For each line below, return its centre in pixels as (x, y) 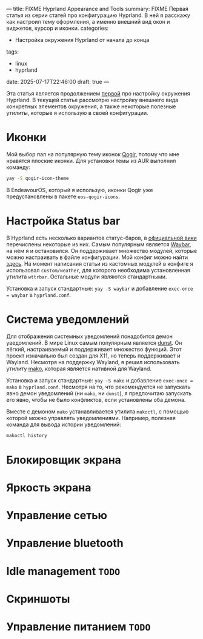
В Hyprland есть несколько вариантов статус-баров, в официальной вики (101, 238)
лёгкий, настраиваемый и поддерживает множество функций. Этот (94, 349)
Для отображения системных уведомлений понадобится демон (89, 336)
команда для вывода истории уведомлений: (64, 424)
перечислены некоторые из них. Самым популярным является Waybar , (99, 244)
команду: (18, 167)
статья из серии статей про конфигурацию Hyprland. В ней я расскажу (98, 15)
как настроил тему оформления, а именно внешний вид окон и (88, 22)
